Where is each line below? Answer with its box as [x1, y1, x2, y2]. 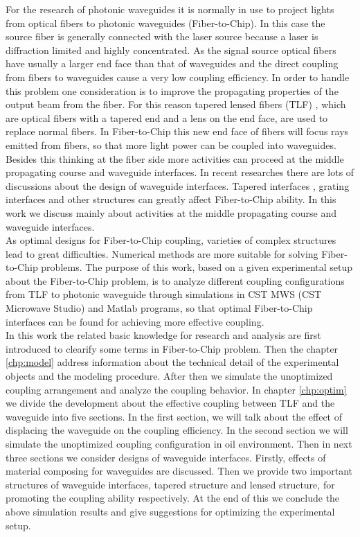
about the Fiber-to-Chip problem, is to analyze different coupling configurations [6, 273, 345, 288]
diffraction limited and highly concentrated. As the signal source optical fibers [6, 42, 336, 57]
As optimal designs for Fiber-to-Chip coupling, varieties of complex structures [6, 233, 336, 247]
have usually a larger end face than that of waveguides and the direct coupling [6, 56, 339, 71]
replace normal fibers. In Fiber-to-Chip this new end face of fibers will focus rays [6, 124, 349, 139]
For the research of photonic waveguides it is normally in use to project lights [6, 2, 334, 16]
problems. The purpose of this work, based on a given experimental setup [41, 260, 353, 274]
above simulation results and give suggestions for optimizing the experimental [6, 504, 335, 518]
